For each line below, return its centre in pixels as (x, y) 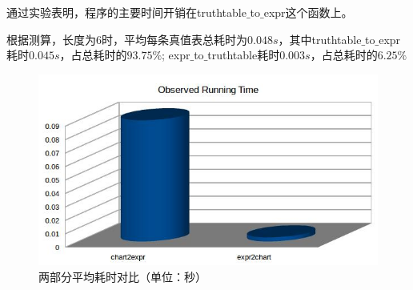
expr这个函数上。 (308, 12)
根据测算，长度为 (51, 39)
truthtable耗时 (244, 55)
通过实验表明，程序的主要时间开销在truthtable (126, 12)
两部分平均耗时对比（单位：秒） (122, 276)
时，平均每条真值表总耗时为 (174, 39)
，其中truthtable (320, 39)
